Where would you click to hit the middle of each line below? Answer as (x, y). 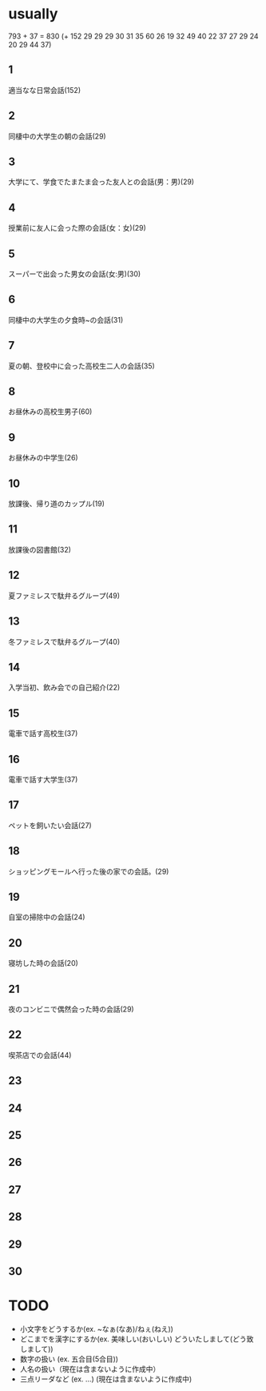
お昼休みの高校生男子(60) (50, 412)
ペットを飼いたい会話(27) (50, 825)
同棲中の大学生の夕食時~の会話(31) (66, 320)
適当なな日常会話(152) (45, 90)
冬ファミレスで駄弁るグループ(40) (64, 641)
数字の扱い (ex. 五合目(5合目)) (69, 1359)
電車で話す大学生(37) (43, 779)
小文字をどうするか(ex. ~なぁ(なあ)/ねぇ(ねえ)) (97, 1329)
